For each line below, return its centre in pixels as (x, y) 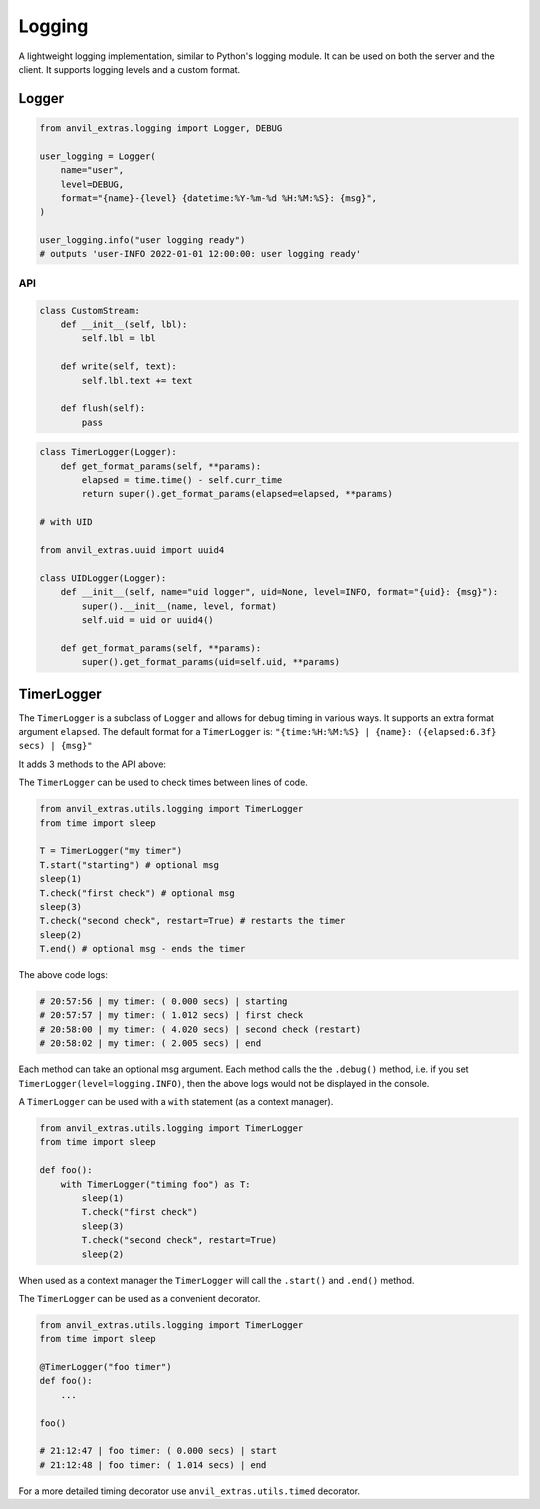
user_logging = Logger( (98, 156)
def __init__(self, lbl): (124, 324)
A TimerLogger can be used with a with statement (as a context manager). (176, 1102)
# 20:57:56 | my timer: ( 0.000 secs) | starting (163, 1001)
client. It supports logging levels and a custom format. (129, 69)
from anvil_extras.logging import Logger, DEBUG (161, 128)
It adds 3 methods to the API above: (92, 764)
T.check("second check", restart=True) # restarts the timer (192, 921)
